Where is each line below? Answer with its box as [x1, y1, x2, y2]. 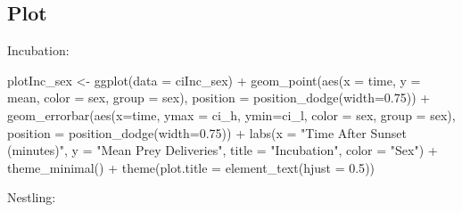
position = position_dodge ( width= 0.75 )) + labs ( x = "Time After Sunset [7, 123, 407, 142]
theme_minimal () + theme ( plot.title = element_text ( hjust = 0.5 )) [7, 158, 375, 176]
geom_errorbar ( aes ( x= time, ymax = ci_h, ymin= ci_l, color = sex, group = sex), [7, 105, 456, 124]
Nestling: [7, 188, 56, 207]
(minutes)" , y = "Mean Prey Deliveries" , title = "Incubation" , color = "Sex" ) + [7, 141, 438, 159]
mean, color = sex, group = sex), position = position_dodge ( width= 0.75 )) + [7, 88, 431, 107]
